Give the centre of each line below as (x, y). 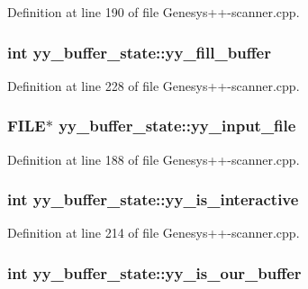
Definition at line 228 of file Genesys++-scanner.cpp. (154, 85)
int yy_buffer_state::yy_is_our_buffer (154, 272)
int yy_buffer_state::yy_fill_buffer (139, 52)
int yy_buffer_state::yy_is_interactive (153, 199)
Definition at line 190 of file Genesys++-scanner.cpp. (154, 12)
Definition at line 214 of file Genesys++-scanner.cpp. (154, 233)
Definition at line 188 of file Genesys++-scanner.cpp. (154, 159)
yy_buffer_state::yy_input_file (177, 126)
